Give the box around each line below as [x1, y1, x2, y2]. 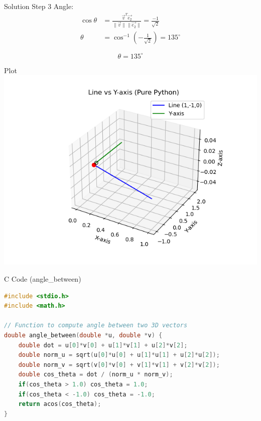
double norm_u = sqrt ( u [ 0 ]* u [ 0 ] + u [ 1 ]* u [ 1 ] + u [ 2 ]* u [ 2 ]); [18, 351, 220, 359]
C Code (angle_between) [4, 274, 81, 284]
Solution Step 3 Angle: [4, 1, 74, 11]
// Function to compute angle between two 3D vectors [4, 322, 188, 329]
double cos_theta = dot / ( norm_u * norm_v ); [18, 371, 173, 378]
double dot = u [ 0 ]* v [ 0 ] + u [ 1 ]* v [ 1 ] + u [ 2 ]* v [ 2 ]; [18, 341, 188, 349]
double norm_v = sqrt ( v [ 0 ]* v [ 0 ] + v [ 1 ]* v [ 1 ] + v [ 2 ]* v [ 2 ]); [18, 361, 220, 368]
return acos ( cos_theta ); [18, 400, 101, 408]
